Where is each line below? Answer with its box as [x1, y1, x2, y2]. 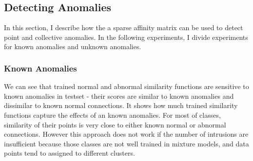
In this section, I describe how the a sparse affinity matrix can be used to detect [4, 22, 243, 33]
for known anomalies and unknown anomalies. [4, 41, 141, 52]
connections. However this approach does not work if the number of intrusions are [4, 129, 249, 139]
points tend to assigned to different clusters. [4, 148, 135, 158]
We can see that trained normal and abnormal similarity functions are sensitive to [4, 81, 249, 91]
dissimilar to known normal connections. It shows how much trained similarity [4, 100, 238, 110]
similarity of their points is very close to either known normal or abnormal [4, 119, 226, 129]
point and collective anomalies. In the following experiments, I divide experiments [4, 32, 248, 42]
